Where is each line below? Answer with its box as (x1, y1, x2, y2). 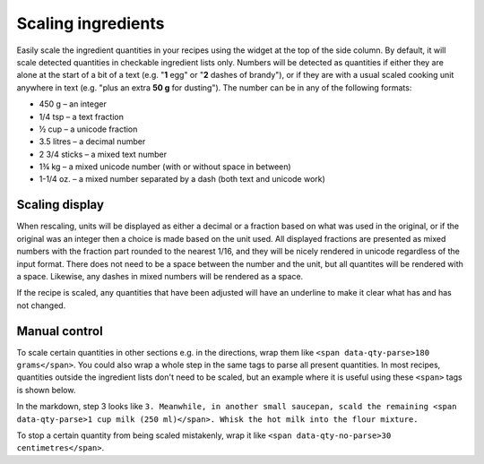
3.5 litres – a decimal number (39, 136, 146, 147)
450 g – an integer (39, 99, 107, 109)
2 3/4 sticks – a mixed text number (39, 149, 168, 159)
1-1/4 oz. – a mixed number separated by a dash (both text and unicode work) (39, 174, 326, 185)
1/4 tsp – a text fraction (39, 111, 125, 122)
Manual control (16, 323, 103, 339)
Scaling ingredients (16, 13, 165, 33)
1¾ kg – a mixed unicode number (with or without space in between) (39, 161, 291, 172)
